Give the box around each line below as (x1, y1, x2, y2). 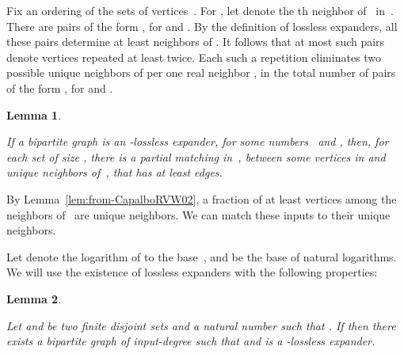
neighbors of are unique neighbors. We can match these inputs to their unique (6, 206, 391, 223)
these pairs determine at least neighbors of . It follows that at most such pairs (6, 33, 385, 50)
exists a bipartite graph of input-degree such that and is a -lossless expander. (6, 333, 375, 349)
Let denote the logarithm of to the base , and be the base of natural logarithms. (6, 248, 397, 265)
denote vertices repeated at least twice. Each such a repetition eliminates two (6, 48, 382, 65)
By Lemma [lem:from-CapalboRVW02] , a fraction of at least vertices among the (6, 190, 397, 207)
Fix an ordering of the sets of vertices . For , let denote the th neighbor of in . (6, 2, 394, 18)
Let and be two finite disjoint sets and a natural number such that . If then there (6, 317, 396, 333)
